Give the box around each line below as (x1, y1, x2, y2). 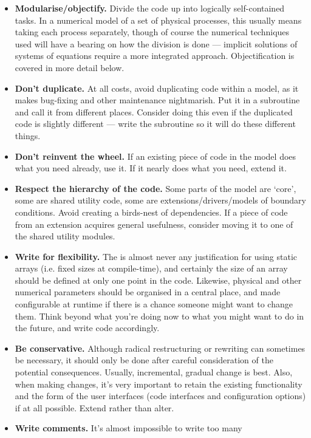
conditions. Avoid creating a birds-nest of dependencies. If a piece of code (15, 205, 288, 218)
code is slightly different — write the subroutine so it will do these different (15, 117, 296, 130)
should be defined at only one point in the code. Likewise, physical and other (15, 273, 302, 286)
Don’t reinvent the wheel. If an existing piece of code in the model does (15, 149, 296, 162)
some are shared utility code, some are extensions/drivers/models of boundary (15, 194, 306, 207)
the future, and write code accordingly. (15, 321, 160, 334)
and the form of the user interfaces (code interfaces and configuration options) (15, 389, 306, 402)
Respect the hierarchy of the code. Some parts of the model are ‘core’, (15, 182, 296, 194)
